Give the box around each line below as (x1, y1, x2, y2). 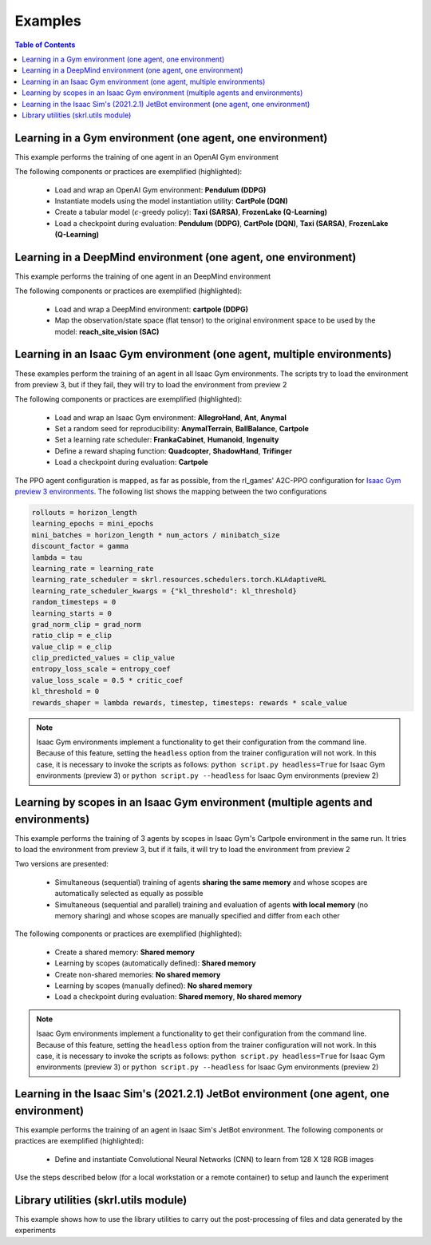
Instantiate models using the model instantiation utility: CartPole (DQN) (54, 196, 289, 205)
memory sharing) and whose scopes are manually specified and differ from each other (54, 911, 340, 921)
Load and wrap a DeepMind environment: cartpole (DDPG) (54, 304, 249, 314)
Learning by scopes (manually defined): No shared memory (54, 981, 253, 990)
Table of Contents (14, 40, 76, 50)
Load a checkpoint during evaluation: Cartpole (54, 458, 209, 467)
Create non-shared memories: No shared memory (54, 969, 221, 979)
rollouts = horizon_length (31, 508, 137, 517)
